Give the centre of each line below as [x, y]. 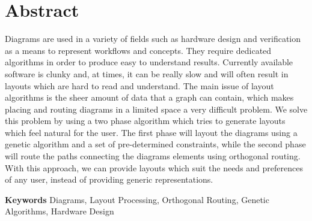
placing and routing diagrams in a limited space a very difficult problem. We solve [156, 109]
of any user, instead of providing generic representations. [109, 179]
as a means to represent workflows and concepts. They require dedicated [138, 50]
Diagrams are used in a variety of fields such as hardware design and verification [153, 39]
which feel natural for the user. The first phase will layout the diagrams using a [151, 132]
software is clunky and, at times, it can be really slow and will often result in [147, 73]
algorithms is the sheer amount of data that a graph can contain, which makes [149, 97]
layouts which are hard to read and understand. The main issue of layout [139, 85]
